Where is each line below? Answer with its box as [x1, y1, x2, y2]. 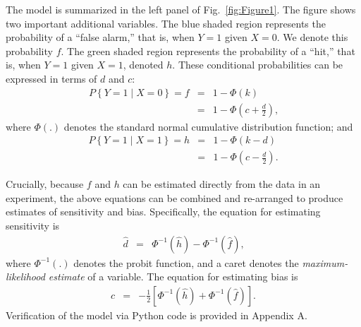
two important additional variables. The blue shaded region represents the [6, 16, 326, 30]
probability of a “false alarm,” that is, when [6, 30, 195, 44]
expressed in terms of [6, 71, 97, 85]
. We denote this [276, 30, 348, 44]
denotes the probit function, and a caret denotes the [73, 255, 299, 270]
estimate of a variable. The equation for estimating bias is [48, 269, 298, 284]
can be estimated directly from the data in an [123, 177, 321, 191]
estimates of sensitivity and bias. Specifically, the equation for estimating [6, 204, 321, 219]
